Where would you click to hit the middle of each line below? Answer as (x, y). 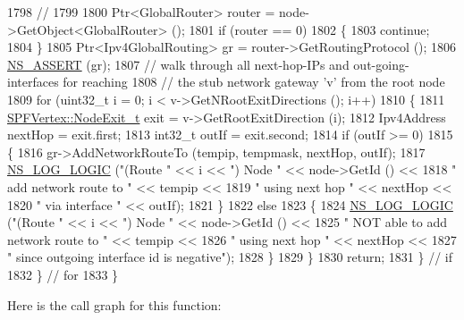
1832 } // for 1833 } (63, 274)
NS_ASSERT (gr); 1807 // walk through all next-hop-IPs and (178, 64)
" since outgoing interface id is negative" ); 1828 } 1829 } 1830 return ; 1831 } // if (230, 257)
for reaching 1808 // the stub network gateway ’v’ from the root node (254, 82)
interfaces (33, 82)
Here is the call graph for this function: (114, 304)
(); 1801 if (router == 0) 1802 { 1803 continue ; (301, 29)
